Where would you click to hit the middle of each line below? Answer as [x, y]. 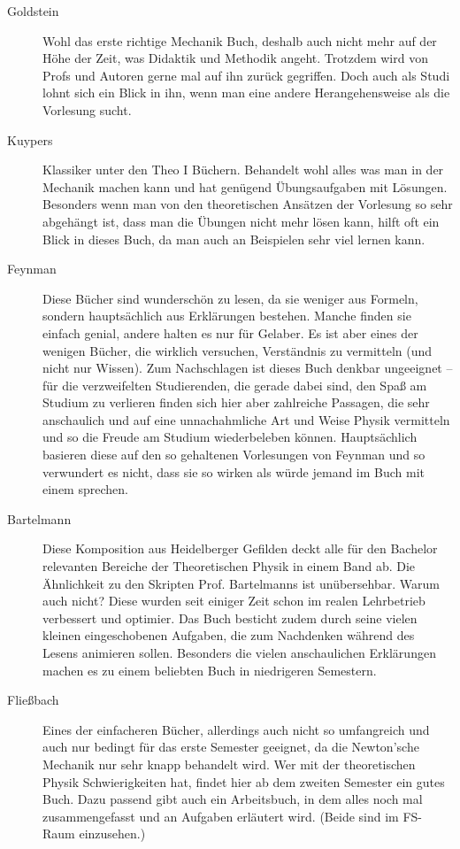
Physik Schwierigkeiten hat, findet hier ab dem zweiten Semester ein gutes [244, 781]
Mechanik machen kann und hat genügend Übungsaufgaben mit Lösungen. [245, 186]
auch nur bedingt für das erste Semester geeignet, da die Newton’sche [231, 747]
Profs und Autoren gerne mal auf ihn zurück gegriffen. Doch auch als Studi [246, 75]
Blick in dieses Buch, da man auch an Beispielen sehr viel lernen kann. [234, 239]
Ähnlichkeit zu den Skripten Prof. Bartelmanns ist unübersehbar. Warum [241, 583]
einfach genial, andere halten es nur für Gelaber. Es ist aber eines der [230, 332]
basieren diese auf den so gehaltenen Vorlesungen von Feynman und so [234, 455]
